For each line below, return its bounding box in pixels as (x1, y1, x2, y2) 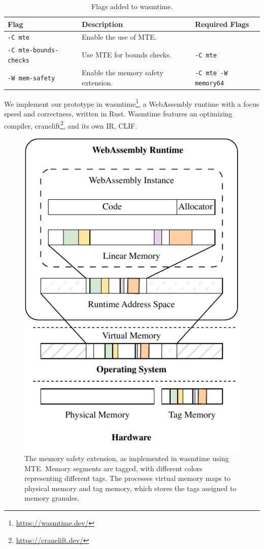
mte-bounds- (18, 47, 59, 54)
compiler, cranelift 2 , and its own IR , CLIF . (4, 118, 138, 131)
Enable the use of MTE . (82, 32, 157, 42)
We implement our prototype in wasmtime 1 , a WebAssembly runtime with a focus (4, 97, 259, 109)
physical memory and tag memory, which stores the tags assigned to (24, 482, 237, 493)
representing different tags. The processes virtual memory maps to (24, 473, 230, 483)
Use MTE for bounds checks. (82, 49, 172, 60)
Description (82, 18, 123, 29)
